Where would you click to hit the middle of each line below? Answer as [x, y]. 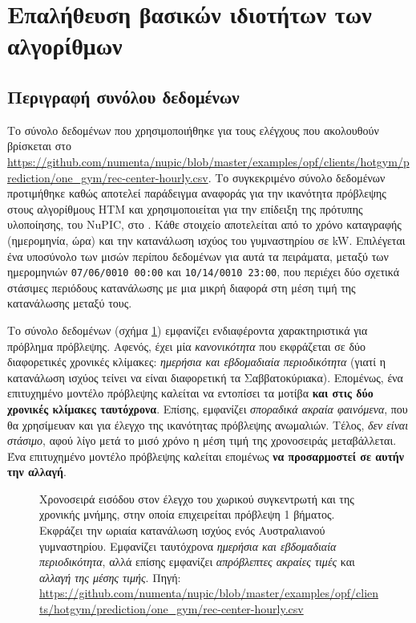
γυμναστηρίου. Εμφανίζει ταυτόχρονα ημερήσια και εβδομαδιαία [188, 546]
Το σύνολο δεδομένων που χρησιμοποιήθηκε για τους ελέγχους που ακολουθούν [193, 130]
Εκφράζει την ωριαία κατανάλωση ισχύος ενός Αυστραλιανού [182, 530]
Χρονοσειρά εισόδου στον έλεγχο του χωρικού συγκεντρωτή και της [197, 498]
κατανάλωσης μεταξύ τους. [70, 303]
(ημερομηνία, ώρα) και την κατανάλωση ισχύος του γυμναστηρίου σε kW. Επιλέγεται [206, 240]
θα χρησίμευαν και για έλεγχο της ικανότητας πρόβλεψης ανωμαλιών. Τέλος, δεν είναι [208, 424]
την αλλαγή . [37, 472]
